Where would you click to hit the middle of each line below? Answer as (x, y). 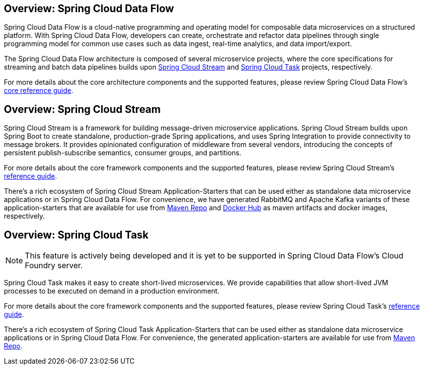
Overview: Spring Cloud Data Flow (89, 9)
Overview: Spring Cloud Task (76, 235)
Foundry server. (54, 266)
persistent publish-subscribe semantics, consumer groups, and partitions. (123, 153)
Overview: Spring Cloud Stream (82, 109)
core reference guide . (39, 91)
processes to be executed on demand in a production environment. (112, 291)
